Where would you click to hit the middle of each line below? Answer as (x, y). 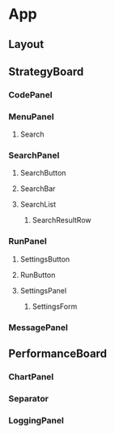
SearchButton (43, 173)
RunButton (38, 275)
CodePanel (30, 94)
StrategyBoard (46, 71)
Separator (28, 398)
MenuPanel (31, 116)
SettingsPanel (43, 290)
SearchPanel (34, 155)
